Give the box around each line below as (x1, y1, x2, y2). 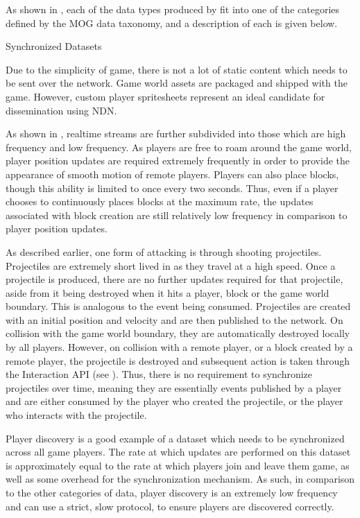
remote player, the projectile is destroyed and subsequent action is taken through (6, 353, 350, 368)
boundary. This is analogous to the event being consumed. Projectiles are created (6, 299, 351, 313)
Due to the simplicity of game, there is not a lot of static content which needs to (6, 62, 348, 76)
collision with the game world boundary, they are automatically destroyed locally (6, 326, 350, 340)
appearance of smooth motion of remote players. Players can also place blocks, (6, 166, 339, 181)
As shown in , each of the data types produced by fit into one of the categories (6, 2, 340, 16)
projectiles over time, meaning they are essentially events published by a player (6, 380, 342, 395)
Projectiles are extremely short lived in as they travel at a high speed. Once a (6, 258, 336, 273)
